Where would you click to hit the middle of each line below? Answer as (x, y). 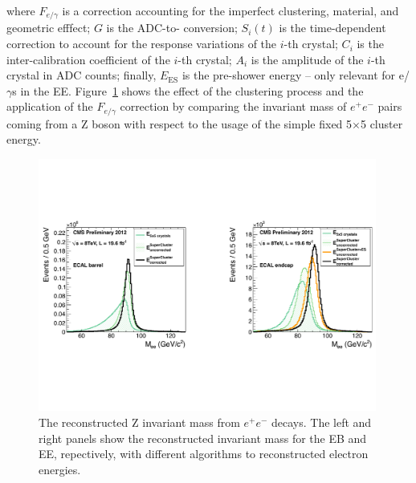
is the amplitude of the (307, 59)
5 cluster (381, 123)
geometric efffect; (49, 28)
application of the (50, 106)
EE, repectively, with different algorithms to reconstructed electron (204, 454)
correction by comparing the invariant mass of (233, 106)
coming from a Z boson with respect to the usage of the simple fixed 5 (179, 123)
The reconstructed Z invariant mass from (139, 422)
